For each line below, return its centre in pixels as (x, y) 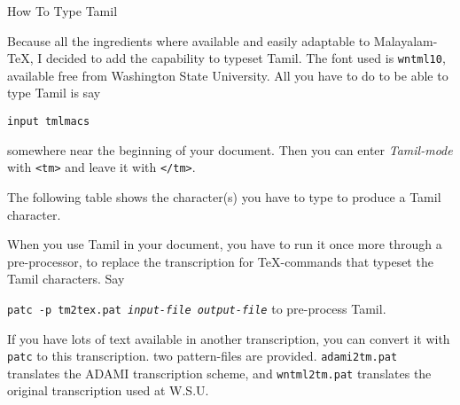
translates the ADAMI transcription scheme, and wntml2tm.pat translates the (219, 373)
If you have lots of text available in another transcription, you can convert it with (229, 338)
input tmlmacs (49, 122)
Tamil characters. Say (66, 279)
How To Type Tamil (62, 11)
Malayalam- (405, 40)
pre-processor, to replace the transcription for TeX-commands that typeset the (220, 261)
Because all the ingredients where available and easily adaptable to (189, 40)
